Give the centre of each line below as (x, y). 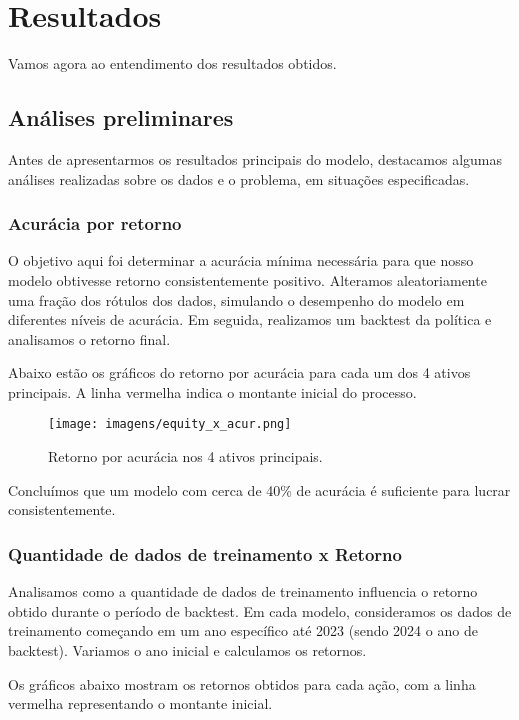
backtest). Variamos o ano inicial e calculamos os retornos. (187, 649)
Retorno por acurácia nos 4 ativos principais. (185, 456)
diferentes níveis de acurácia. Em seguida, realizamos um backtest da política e (250, 319)
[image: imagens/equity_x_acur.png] (170, 424)
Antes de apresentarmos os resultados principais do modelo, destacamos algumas (255, 158)
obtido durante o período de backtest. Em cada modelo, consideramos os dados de (260, 610)
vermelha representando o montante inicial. (140, 703)
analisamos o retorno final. (89, 338)
